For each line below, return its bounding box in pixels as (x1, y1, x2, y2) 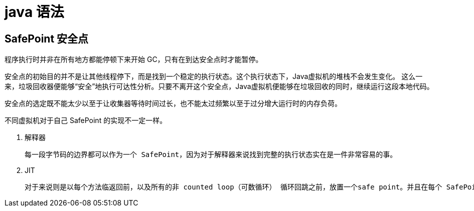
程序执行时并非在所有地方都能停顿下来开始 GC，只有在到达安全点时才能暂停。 (5, 55, 263, 64)
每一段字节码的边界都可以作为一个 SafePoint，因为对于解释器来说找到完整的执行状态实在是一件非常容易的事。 (25, 150, 397, 159)
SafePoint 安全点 (5, 32, 89, 45)
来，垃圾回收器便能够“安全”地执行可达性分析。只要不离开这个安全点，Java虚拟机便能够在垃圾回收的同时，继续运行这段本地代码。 (5, 82, 434, 91)
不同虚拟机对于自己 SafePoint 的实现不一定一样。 (5, 116, 167, 125)
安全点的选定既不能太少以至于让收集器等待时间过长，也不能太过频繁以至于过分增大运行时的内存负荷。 (5, 99, 342, 108)
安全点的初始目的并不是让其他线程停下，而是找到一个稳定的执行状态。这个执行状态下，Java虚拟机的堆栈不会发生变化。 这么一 (5, 72, 423, 81)
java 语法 (5, 3, 64, 20)
